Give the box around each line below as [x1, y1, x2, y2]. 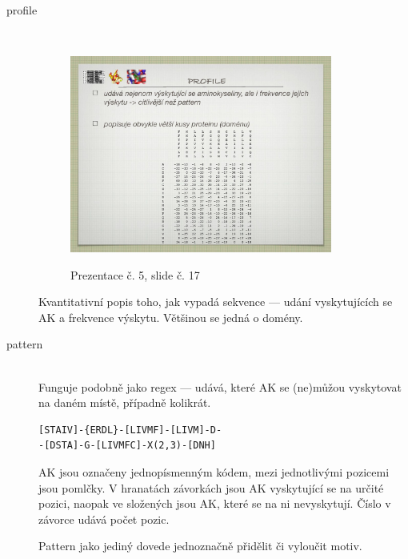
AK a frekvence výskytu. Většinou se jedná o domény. [38, 308, 303, 325]
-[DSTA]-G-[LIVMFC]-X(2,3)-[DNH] [38, 440, 216, 452]
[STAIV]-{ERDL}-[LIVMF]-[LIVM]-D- [38, 424, 222, 436]
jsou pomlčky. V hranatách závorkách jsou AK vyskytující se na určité [38, 479, 384, 496]
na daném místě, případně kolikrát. [38, 394, 211, 411]
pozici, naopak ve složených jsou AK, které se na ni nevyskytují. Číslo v [38, 495, 391, 512]
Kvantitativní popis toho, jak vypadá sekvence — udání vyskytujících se [38, 293, 393, 310]
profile [6, 2, 38, 18]
